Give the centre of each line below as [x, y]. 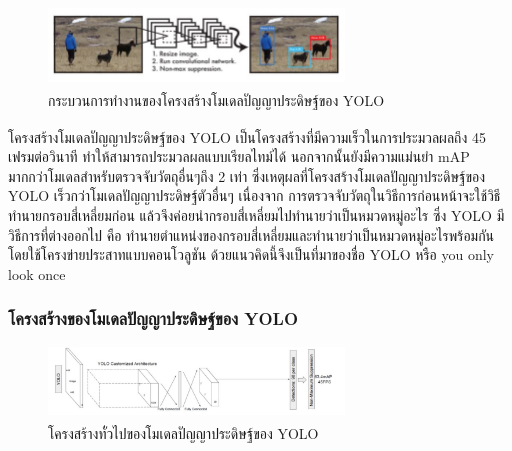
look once [37, 273]
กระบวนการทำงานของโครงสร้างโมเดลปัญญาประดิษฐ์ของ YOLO [216, 99]
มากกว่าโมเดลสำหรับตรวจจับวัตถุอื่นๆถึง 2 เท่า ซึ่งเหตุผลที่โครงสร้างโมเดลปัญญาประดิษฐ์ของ [247, 175]
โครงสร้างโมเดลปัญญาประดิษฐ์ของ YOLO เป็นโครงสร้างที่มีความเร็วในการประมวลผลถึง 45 [247, 136]
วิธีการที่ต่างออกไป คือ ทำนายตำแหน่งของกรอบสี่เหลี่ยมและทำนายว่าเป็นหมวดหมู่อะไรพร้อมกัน [251, 234]
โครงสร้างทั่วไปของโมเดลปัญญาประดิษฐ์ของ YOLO [183, 432]
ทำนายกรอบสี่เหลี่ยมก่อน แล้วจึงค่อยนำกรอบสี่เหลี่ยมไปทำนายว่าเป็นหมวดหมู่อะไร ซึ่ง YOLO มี [256, 215]
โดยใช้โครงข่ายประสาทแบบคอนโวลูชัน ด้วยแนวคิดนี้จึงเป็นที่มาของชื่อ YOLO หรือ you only [251, 254]
